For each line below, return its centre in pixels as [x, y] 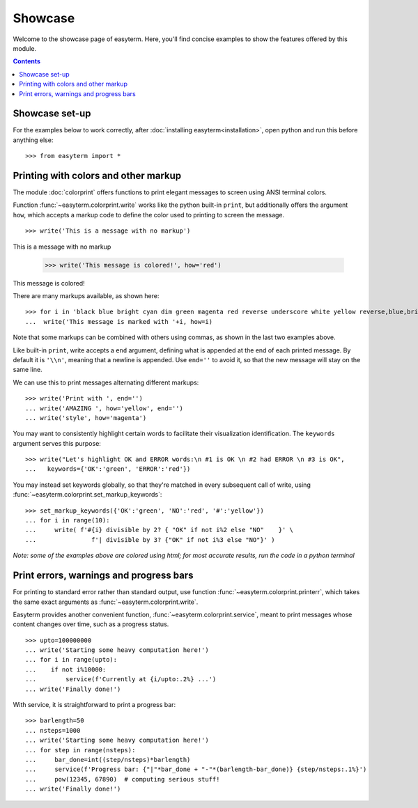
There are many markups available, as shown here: [86, 296]
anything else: [33, 140]
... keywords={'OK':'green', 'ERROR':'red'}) [108, 469]
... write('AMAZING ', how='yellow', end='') [104, 408]
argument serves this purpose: [57, 443]
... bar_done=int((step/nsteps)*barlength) [108, 760]
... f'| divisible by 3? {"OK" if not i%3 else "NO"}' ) [150, 539]
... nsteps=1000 [53, 730]
